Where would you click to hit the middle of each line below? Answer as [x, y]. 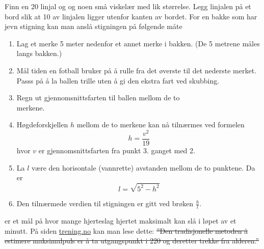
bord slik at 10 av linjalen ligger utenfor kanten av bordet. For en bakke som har [131, 16]
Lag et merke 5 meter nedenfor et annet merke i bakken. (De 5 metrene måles [138, 43]
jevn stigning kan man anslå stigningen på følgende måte [94, 26]
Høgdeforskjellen [42, 124]
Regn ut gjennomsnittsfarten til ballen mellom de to [98, 98]
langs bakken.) [39, 53]
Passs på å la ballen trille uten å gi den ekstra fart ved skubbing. [118, 80]
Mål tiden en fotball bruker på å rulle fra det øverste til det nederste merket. [136, 70]
